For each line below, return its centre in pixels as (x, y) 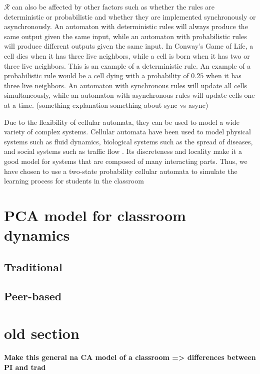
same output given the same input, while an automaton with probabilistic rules (125, 36)
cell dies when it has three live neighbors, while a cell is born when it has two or (127, 55)
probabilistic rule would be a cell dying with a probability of (96, 75)
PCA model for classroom (95, 215)
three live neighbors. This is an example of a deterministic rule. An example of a (127, 65)
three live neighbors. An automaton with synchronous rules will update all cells (125, 85)
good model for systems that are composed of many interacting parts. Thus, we (126, 161)
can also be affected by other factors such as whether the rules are (113, 7)
